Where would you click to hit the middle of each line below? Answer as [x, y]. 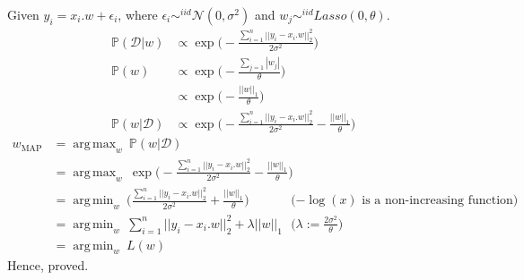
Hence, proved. [48, 265]
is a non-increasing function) [440, 201]
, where [138, 14]
